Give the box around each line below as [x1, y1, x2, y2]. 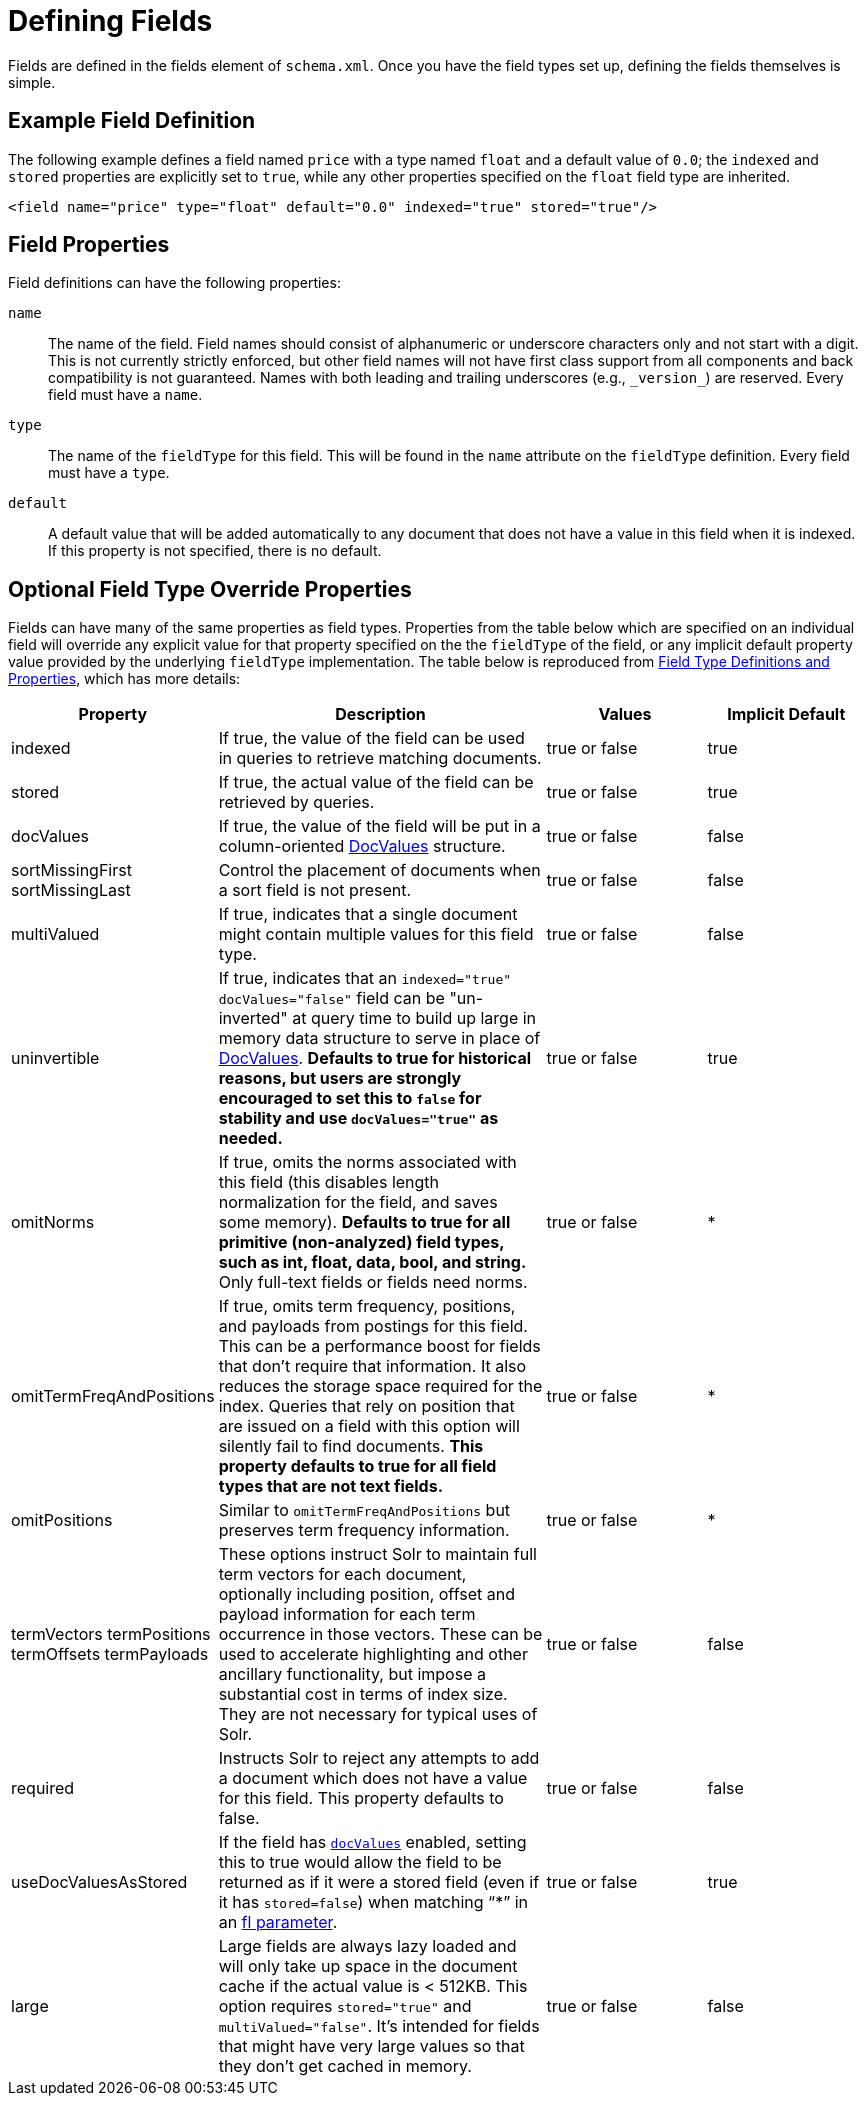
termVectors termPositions [11, 1624, 211, 1645]
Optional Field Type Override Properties [8, 576, 412, 602]
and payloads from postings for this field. [218, 1316, 528, 1337]
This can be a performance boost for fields [218, 1336, 541, 1357]
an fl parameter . [218, 1912, 338, 1933]
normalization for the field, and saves [218, 1192, 498, 1213]
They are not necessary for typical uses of [218, 1704, 538, 1725]
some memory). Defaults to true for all [218, 1212, 511, 1233]
